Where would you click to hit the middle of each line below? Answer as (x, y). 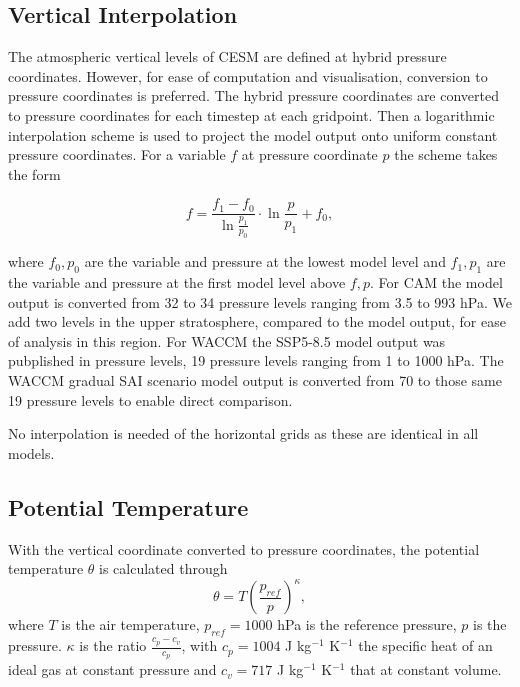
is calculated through (163, 568)
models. (31, 452)
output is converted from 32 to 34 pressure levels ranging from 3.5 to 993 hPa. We (260, 301)
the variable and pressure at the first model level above (177, 282)
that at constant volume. (426, 669)
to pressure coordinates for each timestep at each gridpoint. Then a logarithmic (251, 114)
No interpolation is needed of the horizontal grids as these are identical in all (243, 433)
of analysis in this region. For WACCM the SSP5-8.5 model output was (227, 340)
